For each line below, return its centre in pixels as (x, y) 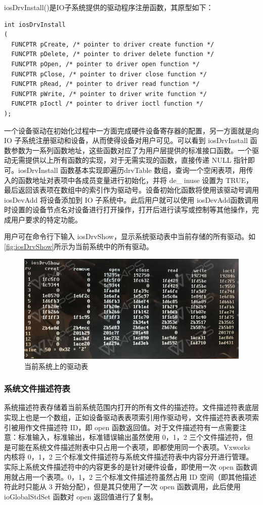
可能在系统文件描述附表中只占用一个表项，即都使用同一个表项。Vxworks (131, 447)
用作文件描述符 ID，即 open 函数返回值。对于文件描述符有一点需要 (128, 427)
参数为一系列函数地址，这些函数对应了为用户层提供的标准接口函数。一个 (131, 150)
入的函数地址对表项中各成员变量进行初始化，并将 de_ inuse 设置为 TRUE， (128, 180)
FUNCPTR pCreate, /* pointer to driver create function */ (113, 44)
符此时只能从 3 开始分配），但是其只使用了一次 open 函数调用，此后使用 (122, 487)
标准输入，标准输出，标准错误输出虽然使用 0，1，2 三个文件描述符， (132, 437)
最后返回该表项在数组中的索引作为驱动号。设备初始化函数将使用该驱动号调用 (131, 190)
